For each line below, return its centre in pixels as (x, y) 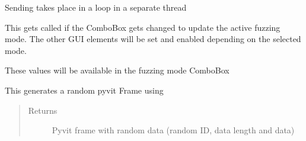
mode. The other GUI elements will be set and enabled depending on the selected (153, 39)
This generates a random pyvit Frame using (84, 90)
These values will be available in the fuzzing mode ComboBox (117, 70)
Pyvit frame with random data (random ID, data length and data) (173, 130)
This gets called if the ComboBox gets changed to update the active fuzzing (143, 27)
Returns (43, 110)
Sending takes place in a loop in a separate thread (96, 7)
